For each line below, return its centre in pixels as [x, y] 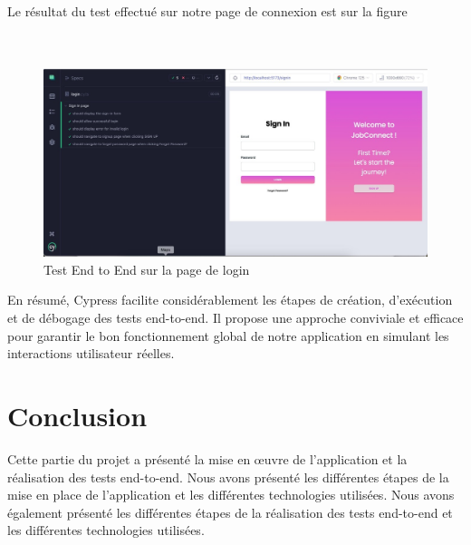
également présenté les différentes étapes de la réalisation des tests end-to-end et [230, 512]
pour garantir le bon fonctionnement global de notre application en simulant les [228, 335]
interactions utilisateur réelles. [91, 353]
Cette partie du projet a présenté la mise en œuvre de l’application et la [207, 458]
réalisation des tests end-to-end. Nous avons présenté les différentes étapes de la [228, 477]
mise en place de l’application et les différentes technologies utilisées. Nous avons [231, 495]
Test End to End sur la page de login [147, 269]
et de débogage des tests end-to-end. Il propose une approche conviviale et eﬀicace [235, 317]
